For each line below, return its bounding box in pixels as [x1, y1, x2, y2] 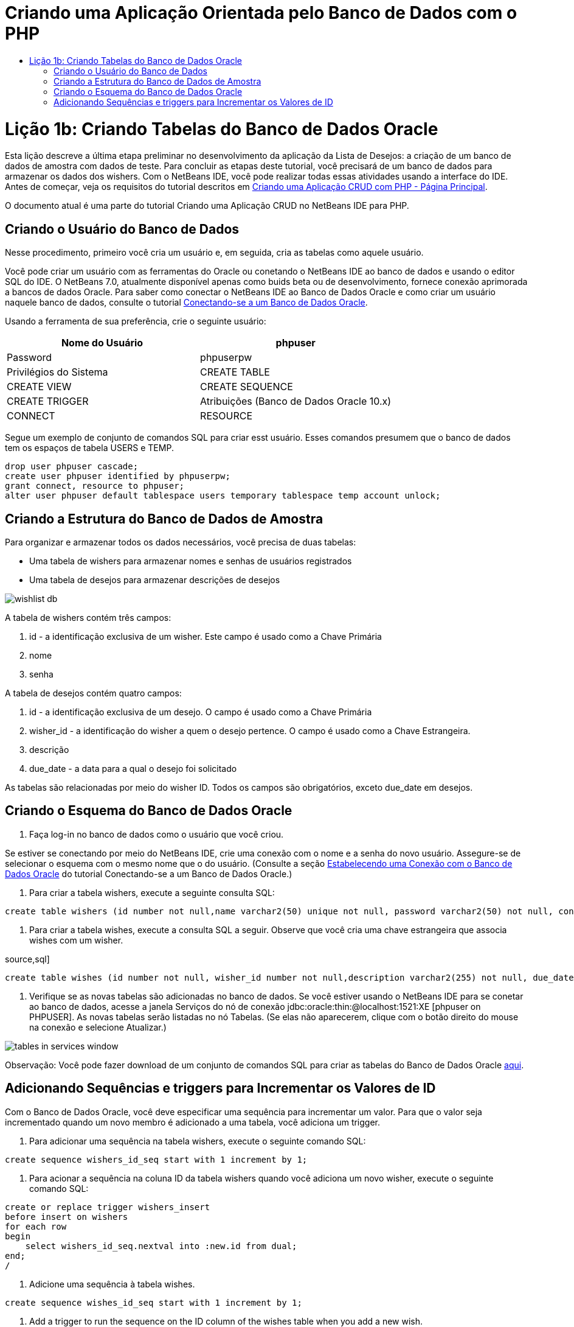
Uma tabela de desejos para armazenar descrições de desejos [29, 574, 280, 585]
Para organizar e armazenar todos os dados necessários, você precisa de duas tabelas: [5, 536, 356, 547]
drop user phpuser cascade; [5, 461, 139, 472]
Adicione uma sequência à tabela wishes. [29, 1278, 195, 1289]
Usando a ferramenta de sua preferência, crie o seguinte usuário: [5, 316, 266, 327]
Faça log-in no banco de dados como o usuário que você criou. [29, 828, 284, 839]
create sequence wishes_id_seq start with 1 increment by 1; [5, 1297, 302, 1308]
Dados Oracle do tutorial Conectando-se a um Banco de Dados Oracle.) [5, 868, 292, 879]
